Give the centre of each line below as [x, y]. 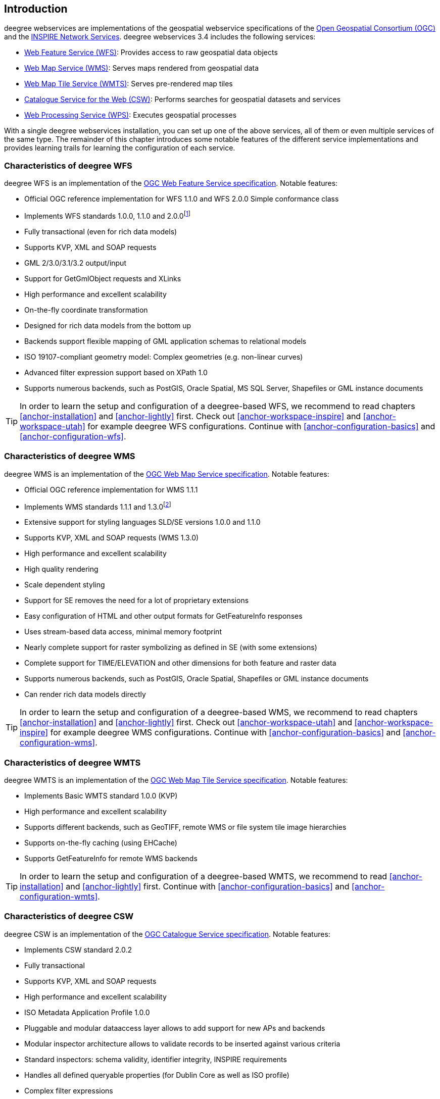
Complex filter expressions [69, 1090]
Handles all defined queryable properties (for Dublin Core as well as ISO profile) [157, 1075]
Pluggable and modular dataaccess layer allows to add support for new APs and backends [175, 1028]
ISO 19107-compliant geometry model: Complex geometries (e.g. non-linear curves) [164, 357]
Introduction [36, 9]
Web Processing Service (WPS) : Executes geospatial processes [131, 115]
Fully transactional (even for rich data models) [101, 231]
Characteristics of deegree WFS [68, 165]
